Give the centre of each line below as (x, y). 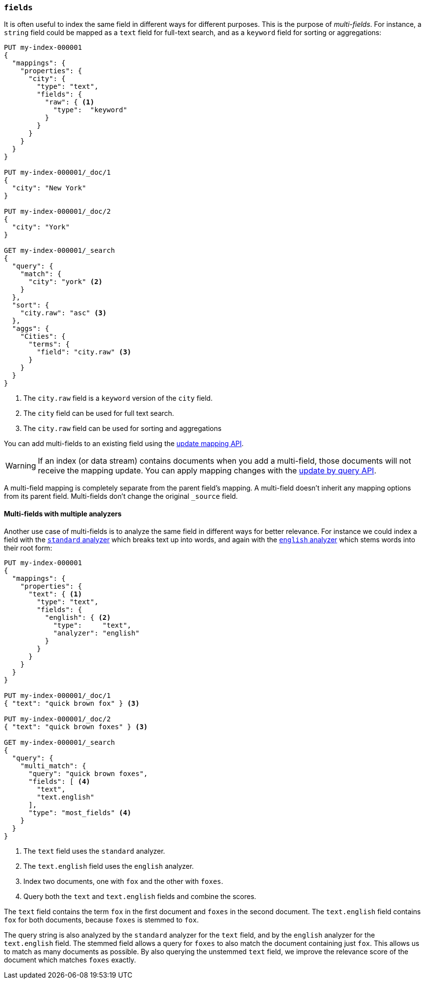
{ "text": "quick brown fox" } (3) (72, 703)
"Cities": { (43, 337)
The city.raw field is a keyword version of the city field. (118, 398)
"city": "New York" (49, 188)
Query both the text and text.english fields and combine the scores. (140, 896)
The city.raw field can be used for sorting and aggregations (123, 429)
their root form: (28, 548)
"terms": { (49, 344)
